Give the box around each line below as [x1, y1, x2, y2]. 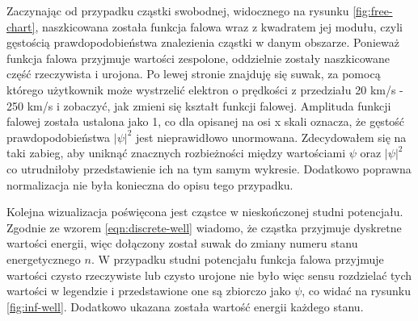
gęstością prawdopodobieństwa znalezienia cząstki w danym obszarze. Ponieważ [6, 34, 399, 51]
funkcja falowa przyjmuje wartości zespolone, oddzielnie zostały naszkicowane [6, 49, 391, 66]
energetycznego [6, 250, 81, 267]
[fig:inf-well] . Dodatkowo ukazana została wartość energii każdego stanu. [6, 298, 364, 315]
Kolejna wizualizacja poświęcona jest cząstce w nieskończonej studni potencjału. [6, 203, 403, 220]
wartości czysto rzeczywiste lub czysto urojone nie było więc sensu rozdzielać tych [6, 266, 412, 283]
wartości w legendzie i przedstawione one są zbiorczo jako [6, 282, 291, 299]
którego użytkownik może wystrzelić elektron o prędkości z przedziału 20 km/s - [6, 81, 403, 98]
